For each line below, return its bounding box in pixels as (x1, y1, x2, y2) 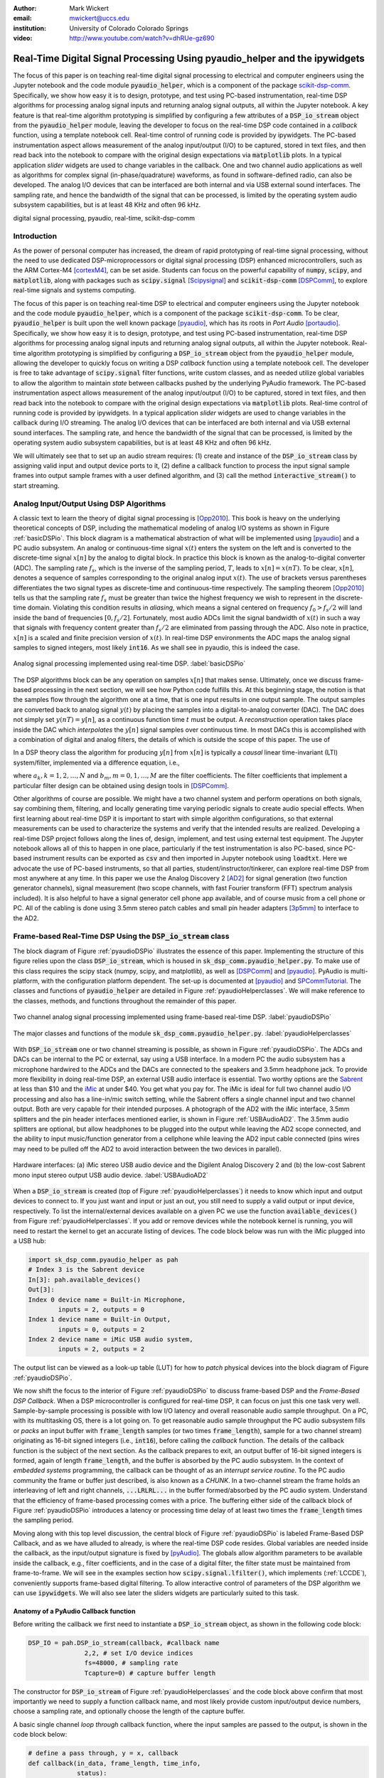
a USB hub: (13, 1236, 46, 1245)
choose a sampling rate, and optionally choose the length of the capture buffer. (13, 1707, 245, 1715)
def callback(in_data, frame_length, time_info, (28, 1759, 201, 1767)
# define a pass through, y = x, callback (28, 1750, 178, 1757)
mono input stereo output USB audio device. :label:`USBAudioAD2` (13, 1171, 209, 1179)
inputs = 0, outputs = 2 (58, 1325, 145, 1333)
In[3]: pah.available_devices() (28, 1275, 142, 1284)
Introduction (13, 231, 57, 241)
